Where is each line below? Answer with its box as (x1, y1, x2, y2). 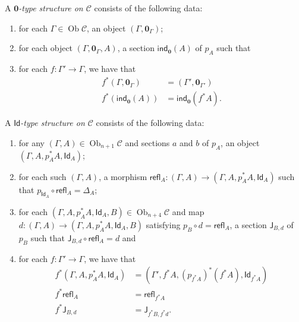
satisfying (146, 218, 181, 231)
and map (172, 205, 204, 217)
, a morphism (99, 170, 147, 182)
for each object (18, 42, 73, 54)
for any (18, 136, 45, 149)
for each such (18, 170, 67, 182)
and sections (125, 136, 170, 149)
